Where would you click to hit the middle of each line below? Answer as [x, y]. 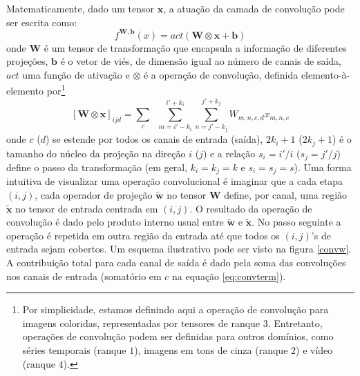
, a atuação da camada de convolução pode [254, 8]
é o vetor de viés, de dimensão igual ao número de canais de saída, [201, 61]
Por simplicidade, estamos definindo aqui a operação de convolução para [176, 309]
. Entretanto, [295, 323]
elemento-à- [325, 74]
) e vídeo [314, 350]
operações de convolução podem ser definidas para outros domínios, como [178, 336]
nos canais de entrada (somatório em [84, 276]
